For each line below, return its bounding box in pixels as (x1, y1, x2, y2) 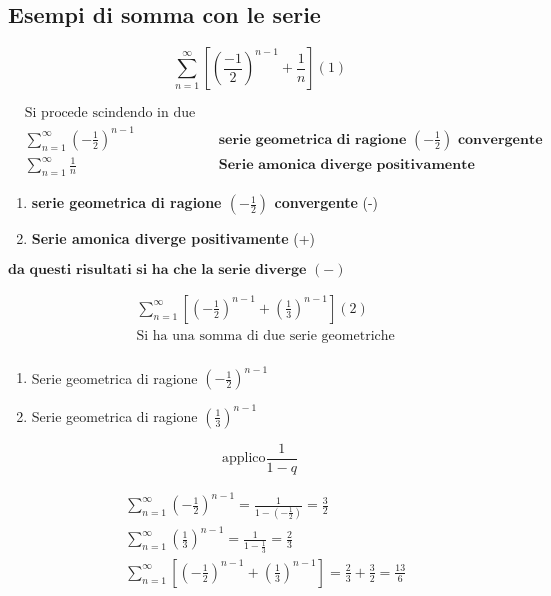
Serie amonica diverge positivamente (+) (31, 228, 316, 249)
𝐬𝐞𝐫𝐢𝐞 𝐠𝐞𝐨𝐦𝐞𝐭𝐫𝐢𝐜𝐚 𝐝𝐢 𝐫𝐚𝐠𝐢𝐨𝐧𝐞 (218, 132, 407, 147)
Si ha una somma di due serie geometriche (136, 328, 395, 343)
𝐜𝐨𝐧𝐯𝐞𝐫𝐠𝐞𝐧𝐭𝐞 (457, 132, 543, 147)
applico (222, 451, 266, 466)
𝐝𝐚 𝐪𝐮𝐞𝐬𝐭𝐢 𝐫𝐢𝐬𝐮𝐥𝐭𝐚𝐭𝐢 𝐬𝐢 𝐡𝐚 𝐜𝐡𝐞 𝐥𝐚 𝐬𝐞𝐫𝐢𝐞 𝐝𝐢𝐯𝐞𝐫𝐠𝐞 (8, 262, 307, 277)
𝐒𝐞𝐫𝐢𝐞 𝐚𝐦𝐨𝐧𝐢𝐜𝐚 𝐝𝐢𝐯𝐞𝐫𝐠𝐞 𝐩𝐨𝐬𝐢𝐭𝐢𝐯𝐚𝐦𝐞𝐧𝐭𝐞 (218, 158, 475, 173)
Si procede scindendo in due (24, 106, 196, 121)
